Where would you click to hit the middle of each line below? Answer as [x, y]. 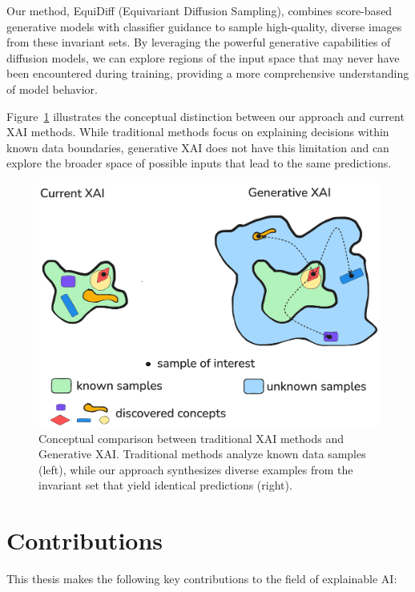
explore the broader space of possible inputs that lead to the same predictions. [199, 163]
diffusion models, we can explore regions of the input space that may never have [203, 57]
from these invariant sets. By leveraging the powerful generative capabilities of [199, 42]
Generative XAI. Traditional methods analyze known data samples [202, 454]
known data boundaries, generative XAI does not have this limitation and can [198, 147]
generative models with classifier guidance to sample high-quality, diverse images [204, 26]
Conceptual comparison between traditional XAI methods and [191, 438]
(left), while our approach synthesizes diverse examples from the [196, 469]
